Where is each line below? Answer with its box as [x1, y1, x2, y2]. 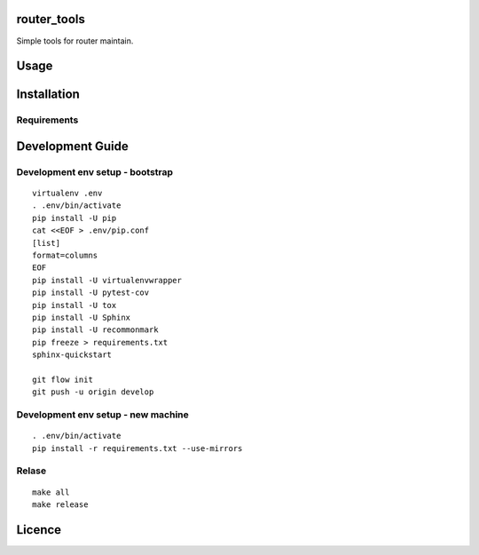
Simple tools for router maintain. [16, 36, 134, 46]
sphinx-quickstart [32, 350, 113, 360]
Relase [16, 464, 47, 477]
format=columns [32, 250, 98, 261]
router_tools [16, 12, 86, 27]
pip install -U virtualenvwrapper [32, 275, 182, 285]
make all [32, 487, 70, 497]
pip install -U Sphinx [32, 312, 131, 322]
